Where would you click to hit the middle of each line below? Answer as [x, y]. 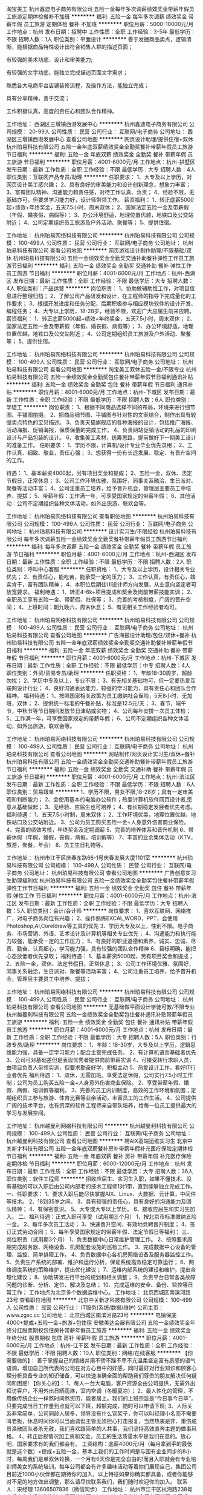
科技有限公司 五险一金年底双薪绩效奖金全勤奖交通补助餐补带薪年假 [105, 643]
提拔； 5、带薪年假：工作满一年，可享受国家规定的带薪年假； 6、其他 [103, 496]
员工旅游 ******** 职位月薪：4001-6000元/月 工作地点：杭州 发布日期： [97, 1029]
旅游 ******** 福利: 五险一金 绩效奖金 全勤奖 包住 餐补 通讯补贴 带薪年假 [102, 1022]
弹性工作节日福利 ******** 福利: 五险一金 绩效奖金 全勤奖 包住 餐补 [90, 888]
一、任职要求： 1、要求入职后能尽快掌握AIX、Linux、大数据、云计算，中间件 [101, 1194]
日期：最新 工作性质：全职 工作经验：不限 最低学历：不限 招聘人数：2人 [96, 562]
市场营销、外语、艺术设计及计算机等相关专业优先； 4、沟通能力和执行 [104, 933]
